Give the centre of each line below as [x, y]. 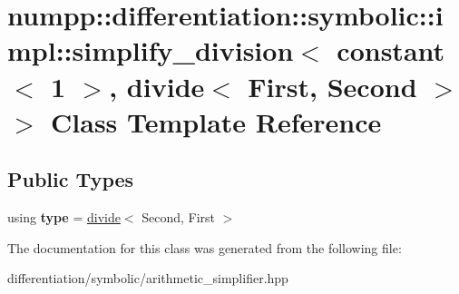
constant [391, 50]
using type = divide [64, 217]
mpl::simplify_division [151, 50]
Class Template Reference [216, 121]
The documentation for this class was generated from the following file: [205, 247]
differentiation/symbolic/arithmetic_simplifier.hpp [148, 278]
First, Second [332, 86]
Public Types [71, 179]
